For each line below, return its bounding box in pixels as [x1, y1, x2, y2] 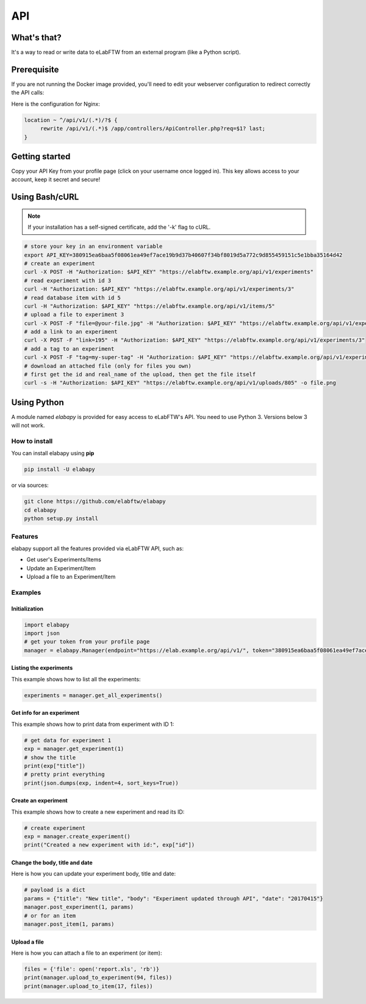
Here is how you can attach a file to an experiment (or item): [11, 949, 162, 956]
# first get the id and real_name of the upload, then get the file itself [24, 371, 256, 378]
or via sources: [11, 482, 49, 489]
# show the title [24, 754, 76, 761]
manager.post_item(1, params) [24, 921, 115, 927]
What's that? [11, 32, 62, 43]
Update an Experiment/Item [26, 564, 96, 572]
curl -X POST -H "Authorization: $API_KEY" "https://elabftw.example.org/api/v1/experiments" [24, 268, 314, 276]
